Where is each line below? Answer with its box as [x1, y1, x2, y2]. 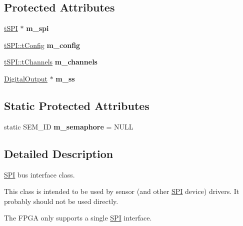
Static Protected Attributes [4, 97, 149, 113]
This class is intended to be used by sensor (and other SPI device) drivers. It [4, 186, 239, 196]
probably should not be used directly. [4, 195, 118, 206]
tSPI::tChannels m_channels [4, 56, 97, 67]
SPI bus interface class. [4, 169, 75, 179]
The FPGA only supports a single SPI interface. [4, 212, 152, 223]
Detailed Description [4, 145, 113, 161]
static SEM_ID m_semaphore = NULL [4, 121, 133, 131]
